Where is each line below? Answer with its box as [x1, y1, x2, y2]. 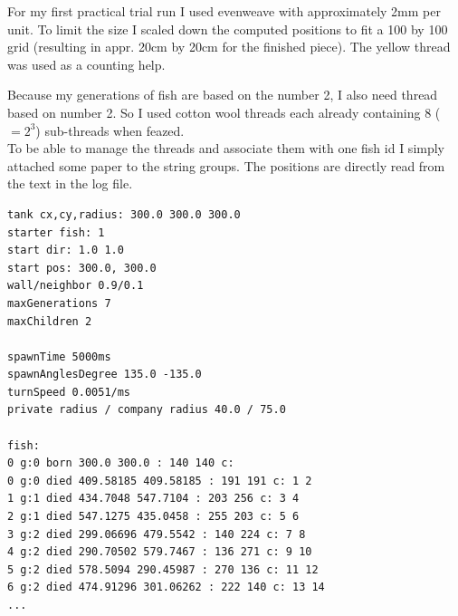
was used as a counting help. [7, 54, 166, 73]
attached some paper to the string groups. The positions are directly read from [7, 156, 445, 175]
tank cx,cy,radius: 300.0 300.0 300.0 [7, 207, 241, 221]
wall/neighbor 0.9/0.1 [7, 279, 144, 293]
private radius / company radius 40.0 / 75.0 [7, 403, 286, 417]
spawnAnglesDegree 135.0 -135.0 [7, 368, 202, 381]
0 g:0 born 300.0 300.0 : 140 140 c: [7, 457, 234, 470]
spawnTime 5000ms [7, 350, 111, 363]
